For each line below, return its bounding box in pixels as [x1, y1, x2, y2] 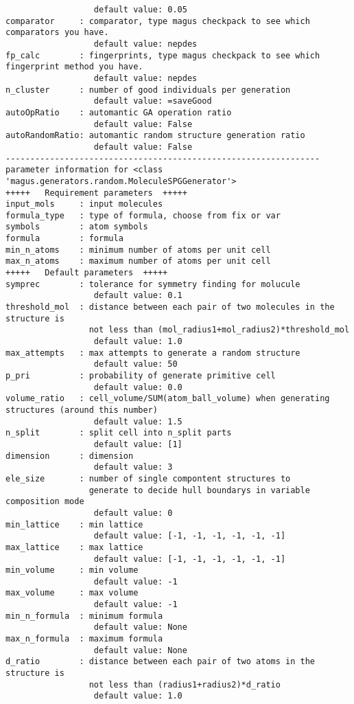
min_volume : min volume [5, 565, 139, 576]
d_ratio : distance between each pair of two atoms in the [5, 657, 316, 667]
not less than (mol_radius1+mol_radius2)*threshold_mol [88, 325, 350, 335]
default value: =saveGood [93, 96, 212, 106]
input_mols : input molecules [5, 199, 163, 209]
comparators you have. [5, 27, 109, 38]
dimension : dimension [5, 451, 134, 461]
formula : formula [5, 234, 123, 244]
